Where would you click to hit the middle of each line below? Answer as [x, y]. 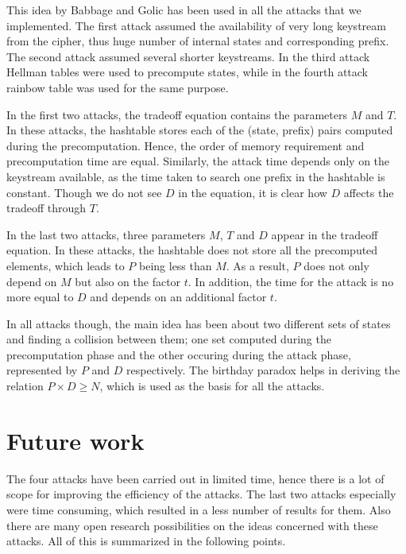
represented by [42, 370]
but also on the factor [128, 281]
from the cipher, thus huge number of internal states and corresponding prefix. [198, 41]
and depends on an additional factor [178, 297]
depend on [32, 281]
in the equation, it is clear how [253, 192]
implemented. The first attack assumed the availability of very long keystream [196, 25]
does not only [336, 265]
